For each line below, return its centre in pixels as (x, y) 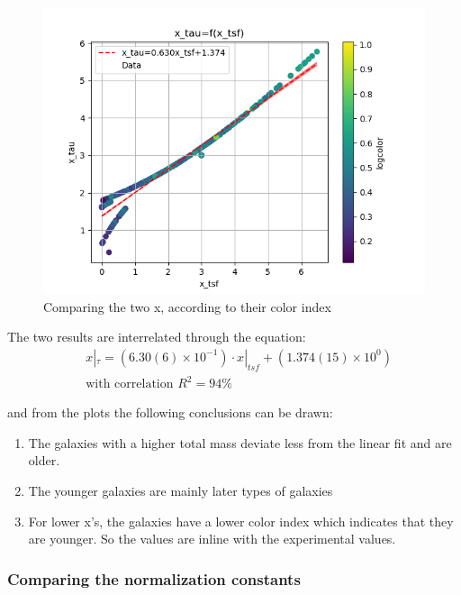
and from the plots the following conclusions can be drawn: (170, 412)
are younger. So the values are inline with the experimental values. (212, 539)
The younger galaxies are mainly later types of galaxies (181, 490)
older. (44, 460)
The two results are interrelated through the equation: (157, 337)
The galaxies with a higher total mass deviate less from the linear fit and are (240, 442)
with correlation (130, 384)
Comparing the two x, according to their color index (187, 306)
